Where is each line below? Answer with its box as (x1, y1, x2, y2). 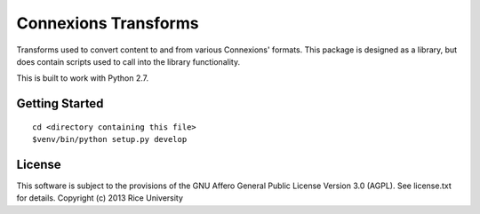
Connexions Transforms (16, 13, 199, 33)
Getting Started (16, 96, 104, 111)
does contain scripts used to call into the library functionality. (16, 56, 240, 67)
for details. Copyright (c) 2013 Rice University (16, 193, 184, 203)
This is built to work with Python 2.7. (16, 73, 149, 83)
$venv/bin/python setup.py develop (32, 134, 188, 145)
